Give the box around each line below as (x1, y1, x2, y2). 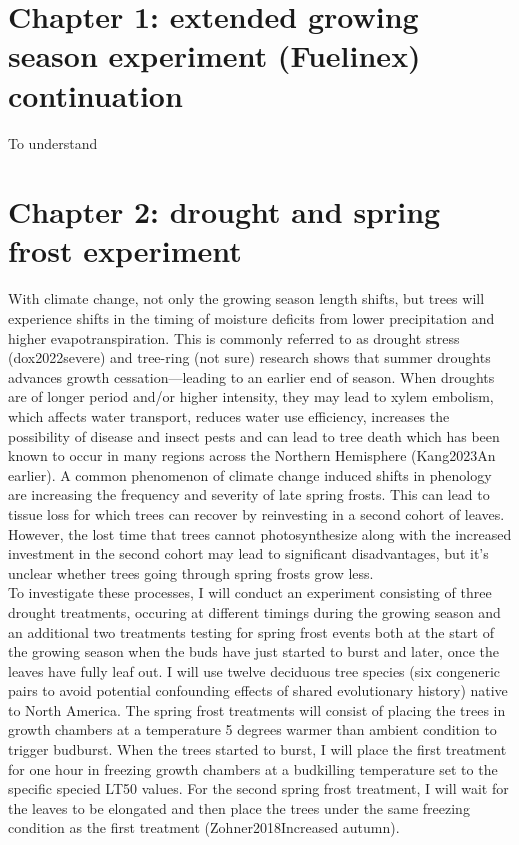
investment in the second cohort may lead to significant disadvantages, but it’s (8, 543, 489, 564)
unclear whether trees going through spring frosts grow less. (8, 562, 374, 583)
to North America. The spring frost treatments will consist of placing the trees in (8, 699, 506, 720)
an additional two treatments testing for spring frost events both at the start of (8, 621, 494, 642)
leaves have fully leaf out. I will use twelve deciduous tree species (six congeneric (8, 660, 501, 681)
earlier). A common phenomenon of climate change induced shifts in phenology (8, 464, 492, 485)
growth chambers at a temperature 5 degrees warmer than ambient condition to (8, 719, 497, 740)
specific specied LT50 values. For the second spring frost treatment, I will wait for (8, 778, 509, 799)
